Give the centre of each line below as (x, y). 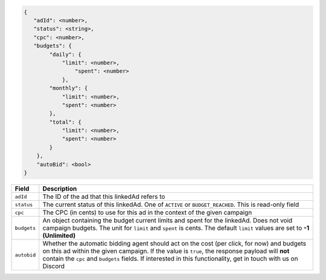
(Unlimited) (59, 236)
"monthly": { (69, 88)
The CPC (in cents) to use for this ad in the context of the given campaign (147, 213)
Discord (54, 266)
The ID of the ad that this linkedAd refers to (104, 197)
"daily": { (65, 54)
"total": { (65, 122)
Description (60, 189)
